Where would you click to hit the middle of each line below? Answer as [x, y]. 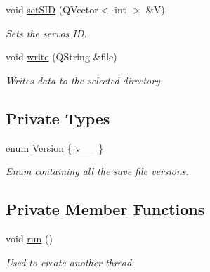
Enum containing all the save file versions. [97, 171]
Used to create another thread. [70, 262]
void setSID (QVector [52, 9]
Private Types [58, 118]
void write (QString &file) [61, 57]
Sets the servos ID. [46, 33]
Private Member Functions [105, 209]
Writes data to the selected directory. [85, 80]
